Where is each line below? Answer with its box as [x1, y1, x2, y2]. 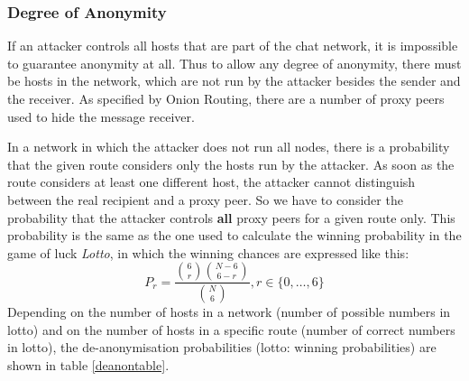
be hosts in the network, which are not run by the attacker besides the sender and [7, 71, 461, 90]
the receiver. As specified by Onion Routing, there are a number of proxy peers [7, 89, 445, 107]
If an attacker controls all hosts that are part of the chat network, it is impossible [7, 36, 458, 55]
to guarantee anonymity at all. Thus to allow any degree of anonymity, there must [7, 53, 462, 72]
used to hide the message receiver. [7, 107, 195, 125]
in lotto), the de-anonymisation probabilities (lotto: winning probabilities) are [7, 338, 437, 357]
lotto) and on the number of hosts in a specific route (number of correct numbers [7, 320, 455, 339]
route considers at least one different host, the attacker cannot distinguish [7, 172, 416, 191]
